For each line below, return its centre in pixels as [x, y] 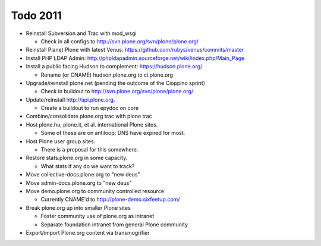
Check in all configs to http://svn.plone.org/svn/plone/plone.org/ [120, 41]
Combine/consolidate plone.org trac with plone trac [89, 116]
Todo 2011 [36, 15]
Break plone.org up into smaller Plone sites [78, 207]
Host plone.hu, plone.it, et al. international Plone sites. [92, 124]
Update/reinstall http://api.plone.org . [70, 100]
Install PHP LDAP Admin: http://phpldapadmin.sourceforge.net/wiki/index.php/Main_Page [135, 58]
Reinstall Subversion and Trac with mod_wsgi [81, 33]
